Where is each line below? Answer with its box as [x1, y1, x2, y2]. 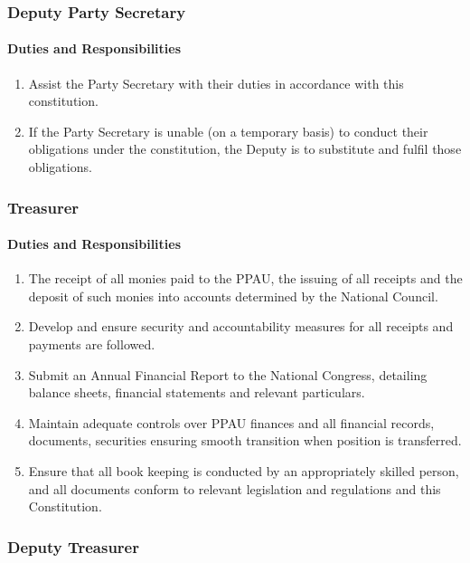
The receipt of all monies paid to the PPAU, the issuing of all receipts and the [28, 269, 463, 288]
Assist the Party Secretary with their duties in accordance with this [28, 73, 404, 92]
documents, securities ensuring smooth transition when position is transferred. [28, 431, 462, 450]
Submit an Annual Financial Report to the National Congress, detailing [28, 365, 428, 384]
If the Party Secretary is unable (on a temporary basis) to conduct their [28, 121, 428, 140]
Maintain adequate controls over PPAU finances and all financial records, [28, 413, 435, 432]
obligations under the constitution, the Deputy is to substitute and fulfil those [28, 139, 462, 158]
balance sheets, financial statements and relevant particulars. [28, 383, 365, 402]
